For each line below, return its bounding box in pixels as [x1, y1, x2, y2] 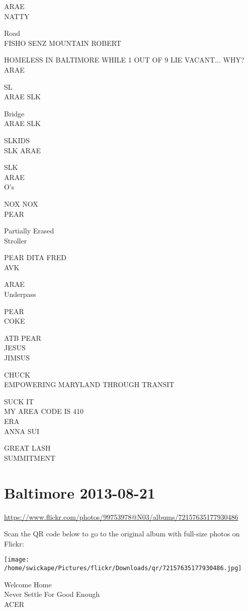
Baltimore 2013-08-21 [4, 482, 155, 503]
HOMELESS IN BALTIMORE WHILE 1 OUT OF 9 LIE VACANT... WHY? [4, 54, 244, 65]
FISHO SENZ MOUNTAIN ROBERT [4, 37, 121, 48]
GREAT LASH [4, 443, 51, 453]
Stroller [4, 235, 27, 246]
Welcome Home [4, 579, 52, 589]
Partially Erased [4, 225, 54, 236]
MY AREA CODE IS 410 [4, 406, 84, 416]
